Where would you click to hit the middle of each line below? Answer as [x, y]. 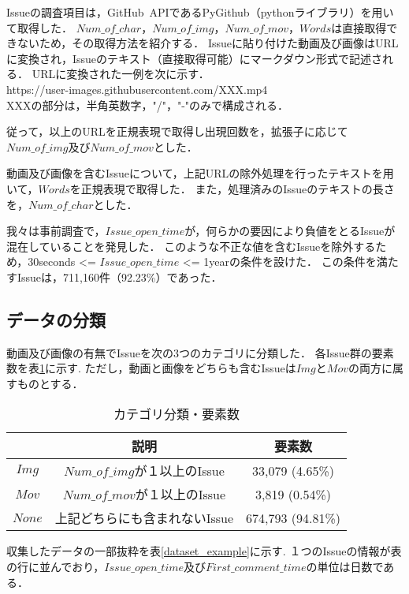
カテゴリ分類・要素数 [177, 414]
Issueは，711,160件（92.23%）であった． [119, 276]
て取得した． [39, 27]
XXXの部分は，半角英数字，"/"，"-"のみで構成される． [148, 105]
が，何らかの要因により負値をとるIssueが [290, 231]
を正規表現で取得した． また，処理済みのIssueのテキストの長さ [232, 188]
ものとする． [50, 383]
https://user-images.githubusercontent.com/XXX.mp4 [137, 89]
